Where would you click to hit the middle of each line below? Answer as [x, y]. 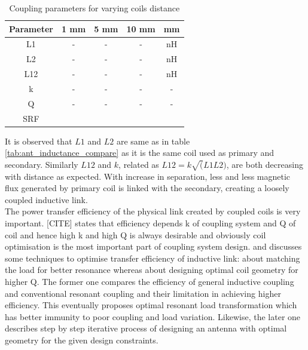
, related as [139, 164]
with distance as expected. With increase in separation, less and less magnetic [148, 176]
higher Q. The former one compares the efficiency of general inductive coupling [150, 282]
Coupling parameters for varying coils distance [94, 8]
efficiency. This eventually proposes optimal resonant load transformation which [151, 305]
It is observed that [39, 141]
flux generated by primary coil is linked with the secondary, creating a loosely [147, 188]
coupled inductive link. [46, 199]
